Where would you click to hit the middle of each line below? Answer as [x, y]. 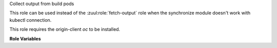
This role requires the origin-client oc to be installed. [65, 29]
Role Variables [25, 38]
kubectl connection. [31, 20]
